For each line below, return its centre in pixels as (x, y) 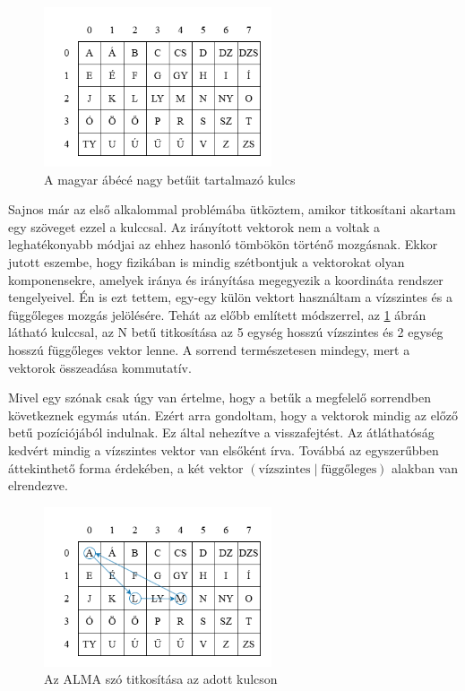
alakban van (425, 467)
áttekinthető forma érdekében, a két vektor (126, 467)
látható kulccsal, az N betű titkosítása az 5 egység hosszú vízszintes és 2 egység (226, 332)
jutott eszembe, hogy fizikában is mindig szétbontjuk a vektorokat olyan (207, 262)
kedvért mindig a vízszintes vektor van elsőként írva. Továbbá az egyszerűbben (224, 449)
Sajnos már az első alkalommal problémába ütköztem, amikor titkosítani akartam (232, 209)
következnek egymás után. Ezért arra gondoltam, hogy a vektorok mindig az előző (233, 415)
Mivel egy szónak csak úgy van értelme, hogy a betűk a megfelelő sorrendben (220, 397)
